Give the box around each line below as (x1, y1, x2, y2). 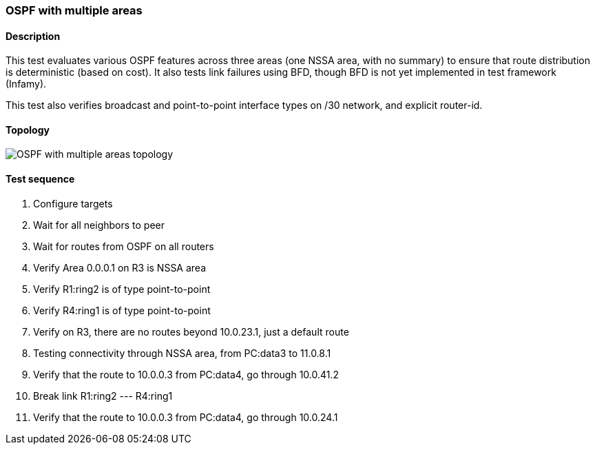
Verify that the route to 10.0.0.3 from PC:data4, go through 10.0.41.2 (33, 368, 340, 380)
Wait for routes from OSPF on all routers (33, 240, 214, 252)
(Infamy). (6, 78, 47, 90)
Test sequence (6, 173, 75, 185)
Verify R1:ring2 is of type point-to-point (33, 283, 211, 295)
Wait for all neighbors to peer (33, 218, 165, 231)
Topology (6, 123, 50, 136)
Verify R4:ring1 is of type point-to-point (33, 304, 211, 316)
